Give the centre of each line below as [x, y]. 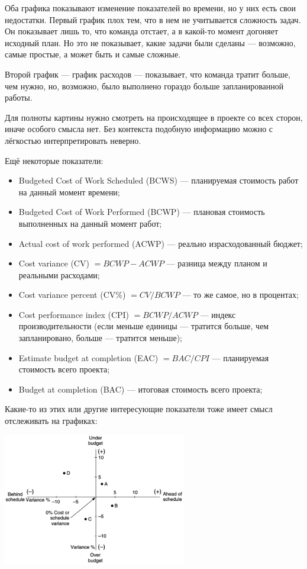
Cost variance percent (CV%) [72, 295]
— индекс [218, 314]
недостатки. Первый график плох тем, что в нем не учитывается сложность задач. [153, 19]
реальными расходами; [59, 274]
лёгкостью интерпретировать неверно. [73, 140]
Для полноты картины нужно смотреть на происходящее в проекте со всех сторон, [154, 117]
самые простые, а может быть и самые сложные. [93, 54]
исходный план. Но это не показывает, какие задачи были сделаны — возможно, [150, 42]
